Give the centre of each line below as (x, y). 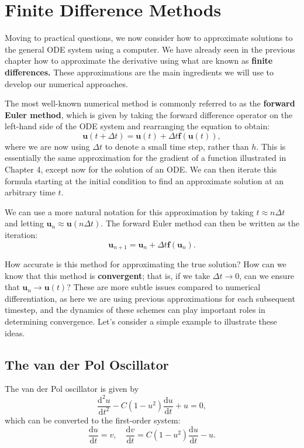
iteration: (21, 235)
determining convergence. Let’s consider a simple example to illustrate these (141, 321)
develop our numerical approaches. (66, 83)
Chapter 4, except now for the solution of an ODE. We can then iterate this (141, 169)
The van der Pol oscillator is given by (72, 389)
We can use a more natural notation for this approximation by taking (129, 211)
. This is (271, 146)
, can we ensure (267, 275)
